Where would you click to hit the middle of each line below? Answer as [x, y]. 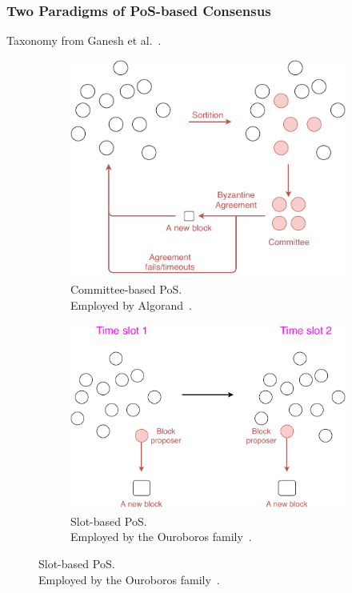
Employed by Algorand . [131, 305]
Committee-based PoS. [126, 289]
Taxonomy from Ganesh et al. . [84, 40]
